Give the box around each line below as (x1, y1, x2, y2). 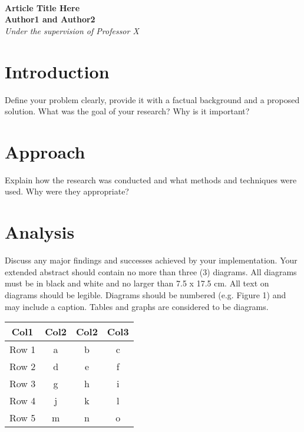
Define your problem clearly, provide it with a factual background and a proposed (5, 93, 300, 105)
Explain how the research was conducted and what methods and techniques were (5, 173, 297, 186)
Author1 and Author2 (5, 13, 95, 25)
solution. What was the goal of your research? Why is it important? (5, 105, 250, 117)
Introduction (5, 59, 110, 83)
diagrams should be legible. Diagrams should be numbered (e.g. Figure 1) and (5, 288, 286, 301)
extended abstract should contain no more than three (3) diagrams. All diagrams (5, 265, 297, 278)
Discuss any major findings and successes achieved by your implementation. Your (5, 254, 298, 266)
